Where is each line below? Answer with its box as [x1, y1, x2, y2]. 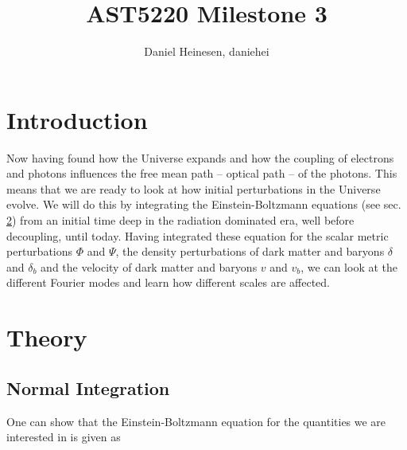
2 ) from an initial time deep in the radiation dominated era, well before [6, 212, 355, 229]
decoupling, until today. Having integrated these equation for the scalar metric [6, 227, 389, 244]
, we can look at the [300, 258, 397, 275]
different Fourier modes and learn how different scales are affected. [6, 274, 331, 291]
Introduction [6, 103, 148, 135]
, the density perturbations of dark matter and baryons [115, 243, 385, 260]
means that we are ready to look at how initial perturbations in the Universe [6, 180, 381, 197]
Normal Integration [6, 375, 170, 400]
